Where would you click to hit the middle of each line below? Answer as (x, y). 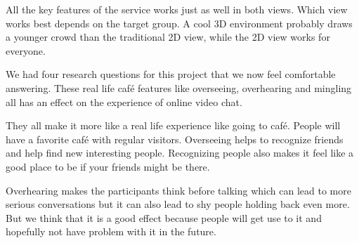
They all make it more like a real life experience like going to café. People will (173, 125)
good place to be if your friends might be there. (108, 166)
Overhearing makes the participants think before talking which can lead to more (178, 190)
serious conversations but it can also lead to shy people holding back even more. (178, 204)
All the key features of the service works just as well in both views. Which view (177, 9)
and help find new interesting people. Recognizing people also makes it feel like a (180, 153)
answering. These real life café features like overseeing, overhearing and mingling (179, 87)
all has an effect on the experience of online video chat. (124, 101)
